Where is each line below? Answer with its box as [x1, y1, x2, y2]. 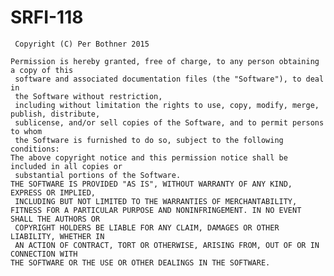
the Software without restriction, [14, 91, 163, 101]
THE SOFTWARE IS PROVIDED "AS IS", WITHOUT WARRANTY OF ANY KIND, [10, 179, 293, 189]
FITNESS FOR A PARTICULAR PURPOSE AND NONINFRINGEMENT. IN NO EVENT [10, 205, 302, 215]
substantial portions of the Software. [14, 170, 182, 180]
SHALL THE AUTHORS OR [10, 214, 101, 224]
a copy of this [10, 65, 74, 75]
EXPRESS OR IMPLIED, [10, 187, 97, 198]
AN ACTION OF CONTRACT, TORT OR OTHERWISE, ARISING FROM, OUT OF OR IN [14, 240, 320, 250]
